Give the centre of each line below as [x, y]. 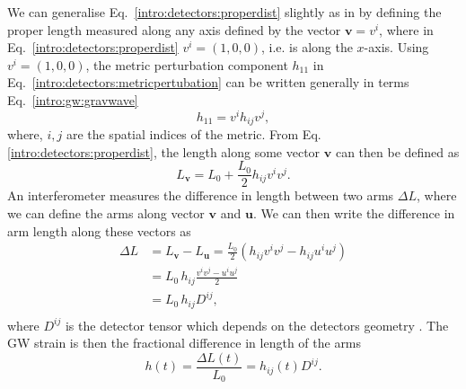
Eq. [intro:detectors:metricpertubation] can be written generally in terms [208, 82]
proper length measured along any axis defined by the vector [174, 29]
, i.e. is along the [307, 47]
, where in [406, 29]
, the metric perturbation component [187, 64]
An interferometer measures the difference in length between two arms [201, 195]
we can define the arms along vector [106, 212]
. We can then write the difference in [354, 212]
